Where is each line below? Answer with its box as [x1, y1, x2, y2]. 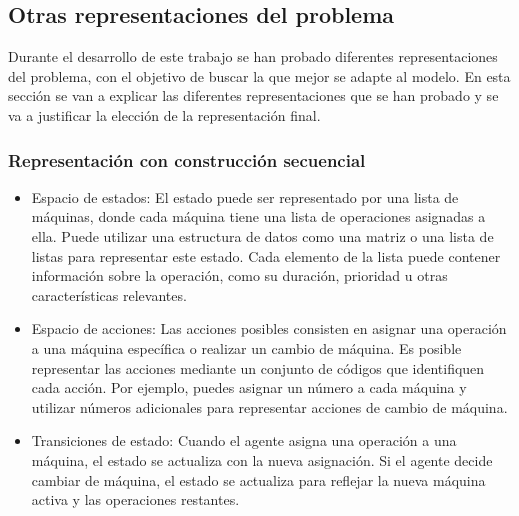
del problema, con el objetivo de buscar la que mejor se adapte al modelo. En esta [8, 65, 511, 86]
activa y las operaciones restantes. [31, 489, 240, 510]
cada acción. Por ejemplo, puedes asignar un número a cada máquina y [31, 377, 467, 398]
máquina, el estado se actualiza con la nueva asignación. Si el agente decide [31, 449, 493, 470]
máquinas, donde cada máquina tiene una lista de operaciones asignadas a [31, 206, 486, 227]
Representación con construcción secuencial [8, 147, 366, 172]
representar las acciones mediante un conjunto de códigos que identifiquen [31, 357, 485, 378]
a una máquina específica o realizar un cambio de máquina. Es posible [31, 337, 462, 358]
